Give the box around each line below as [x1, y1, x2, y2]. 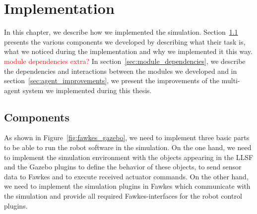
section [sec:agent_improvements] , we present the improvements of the [4, 75, 220, 86]
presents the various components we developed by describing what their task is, [4, 36, 246, 47]
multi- [221, 75, 240, 86]
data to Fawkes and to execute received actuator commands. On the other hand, [4, 171, 249, 181]
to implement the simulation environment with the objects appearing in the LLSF [4, 152, 254, 162]
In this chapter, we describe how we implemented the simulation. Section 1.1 [4, 27, 238, 37]
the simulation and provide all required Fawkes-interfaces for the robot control [4, 191, 242, 201]
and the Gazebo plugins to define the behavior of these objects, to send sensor [4, 161, 242, 172]
